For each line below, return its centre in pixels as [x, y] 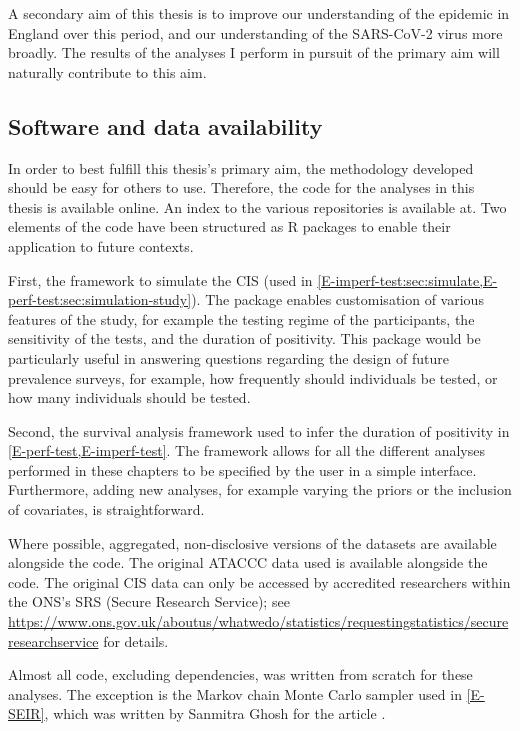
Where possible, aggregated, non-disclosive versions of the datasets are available [252, 542]
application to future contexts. [101, 245]
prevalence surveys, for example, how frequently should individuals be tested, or [253, 377]
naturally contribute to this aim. [107, 71]
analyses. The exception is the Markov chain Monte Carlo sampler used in [235, 693]
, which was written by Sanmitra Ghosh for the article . [215, 713]
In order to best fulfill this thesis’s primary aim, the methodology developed [241, 167]
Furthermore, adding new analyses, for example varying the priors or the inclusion [260, 489]
